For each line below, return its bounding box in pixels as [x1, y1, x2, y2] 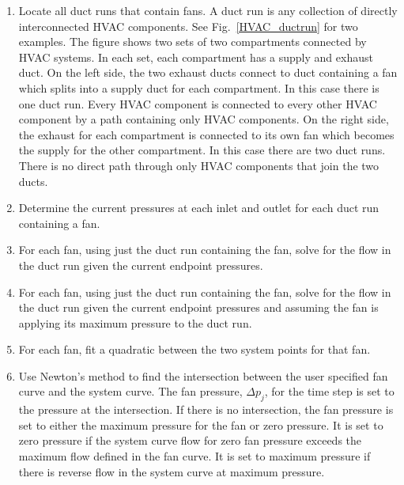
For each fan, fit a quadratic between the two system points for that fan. [18, 341, 371, 358]
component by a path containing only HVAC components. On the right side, [18, 111, 389, 127]
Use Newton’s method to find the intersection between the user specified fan [18, 367, 388, 384]
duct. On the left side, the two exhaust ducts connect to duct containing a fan [18, 64, 398, 81]
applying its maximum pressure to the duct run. [18, 314, 252, 331]
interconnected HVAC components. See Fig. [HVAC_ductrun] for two [18, 17, 358, 34]
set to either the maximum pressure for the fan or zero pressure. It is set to [18, 416, 383, 433]
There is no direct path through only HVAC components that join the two [18, 157, 379, 173]
